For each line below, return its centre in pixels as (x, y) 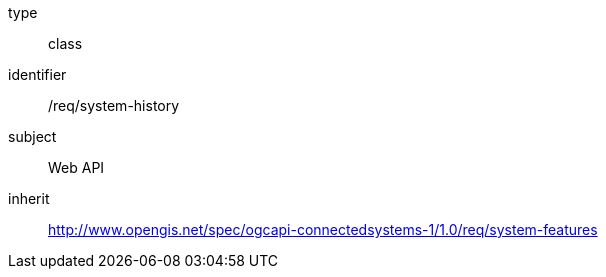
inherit (29, 198)
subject (32, 136)
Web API (76, 167)
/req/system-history (114, 105)
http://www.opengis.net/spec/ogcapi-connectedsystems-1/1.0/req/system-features (323, 229)
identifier (37, 74)
